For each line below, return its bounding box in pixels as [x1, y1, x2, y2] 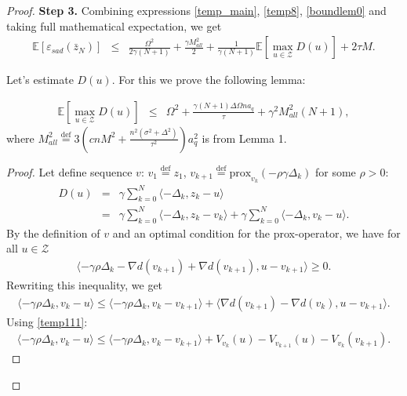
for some [314, 163, 356, 180]
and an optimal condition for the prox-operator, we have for [112, 224, 401, 241]
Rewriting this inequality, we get [6, 276, 163, 292]
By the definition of [6, 224, 100, 241]
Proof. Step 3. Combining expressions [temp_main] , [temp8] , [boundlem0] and [6, 2, 387, 18]
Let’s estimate [6, 71, 74, 88]
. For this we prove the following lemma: [111, 71, 306, 88]
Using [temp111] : [6, 313, 88, 329]
